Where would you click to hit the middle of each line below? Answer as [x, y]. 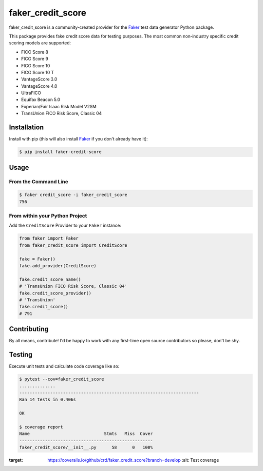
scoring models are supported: [40, 43]
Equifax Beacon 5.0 [41, 99]
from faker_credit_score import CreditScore [73, 245]
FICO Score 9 [35, 59]
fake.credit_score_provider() [55, 293]
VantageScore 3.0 [39, 79]
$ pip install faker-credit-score [60, 152]
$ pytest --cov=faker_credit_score [62, 379]
